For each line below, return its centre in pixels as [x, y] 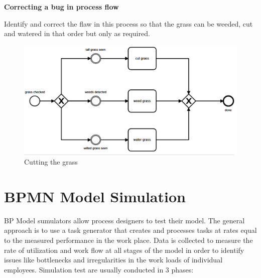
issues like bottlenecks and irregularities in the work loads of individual [113, 260]
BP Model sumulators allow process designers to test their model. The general [124, 220]
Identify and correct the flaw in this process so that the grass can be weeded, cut [128, 23]
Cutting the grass [51, 162]
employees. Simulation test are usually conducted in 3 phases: [99, 269]
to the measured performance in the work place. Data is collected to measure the [128, 240]
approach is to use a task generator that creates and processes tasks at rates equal [130, 230]
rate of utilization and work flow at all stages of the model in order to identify [124, 250]
